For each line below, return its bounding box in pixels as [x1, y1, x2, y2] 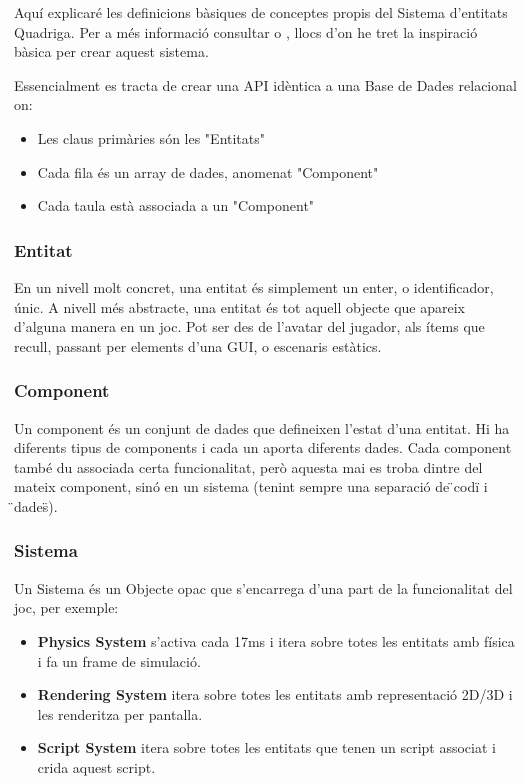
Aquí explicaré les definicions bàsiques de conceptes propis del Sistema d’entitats [14, 2, 508, 22]
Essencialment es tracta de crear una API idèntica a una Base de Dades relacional [14, 74, 517, 95]
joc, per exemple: [14, 597, 119, 618]
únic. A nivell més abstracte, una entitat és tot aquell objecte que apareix [14, 296, 466, 317]
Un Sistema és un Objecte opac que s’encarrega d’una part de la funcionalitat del [14, 577, 513, 598]
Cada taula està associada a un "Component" [37, 195, 315, 216]
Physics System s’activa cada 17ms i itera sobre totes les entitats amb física [37, 630, 515, 651]
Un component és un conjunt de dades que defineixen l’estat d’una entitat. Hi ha [14, 417, 510, 438]
